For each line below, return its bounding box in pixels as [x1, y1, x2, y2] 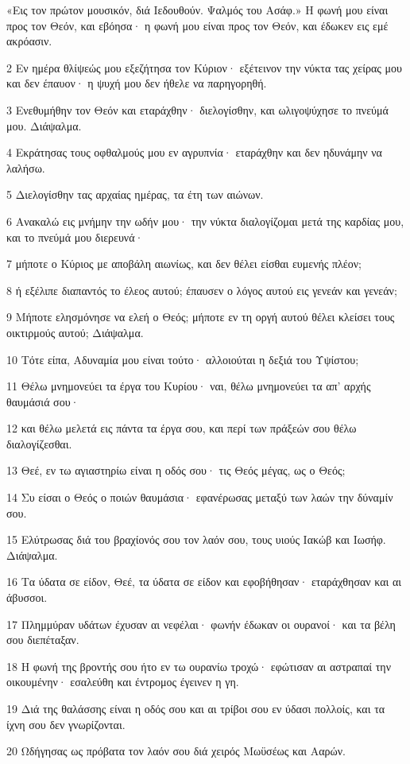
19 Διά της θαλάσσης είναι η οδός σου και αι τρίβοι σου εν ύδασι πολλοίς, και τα [6, 700, 385, 716]
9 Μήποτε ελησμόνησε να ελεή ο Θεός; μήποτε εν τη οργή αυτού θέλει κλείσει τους [6, 308, 395, 325]
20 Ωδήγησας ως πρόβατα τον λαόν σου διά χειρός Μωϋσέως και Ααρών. [6, 743, 346, 759]
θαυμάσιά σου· [6, 393, 79, 409]
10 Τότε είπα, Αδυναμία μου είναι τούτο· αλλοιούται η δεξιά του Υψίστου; [6, 351, 359, 367]
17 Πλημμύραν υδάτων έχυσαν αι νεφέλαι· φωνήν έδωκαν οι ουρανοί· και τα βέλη [6, 615, 396, 632]
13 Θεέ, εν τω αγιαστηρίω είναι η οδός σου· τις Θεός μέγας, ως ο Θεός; [6, 462, 346, 479]
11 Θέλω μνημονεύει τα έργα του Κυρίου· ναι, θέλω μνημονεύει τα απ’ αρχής [6, 378, 371, 394]
